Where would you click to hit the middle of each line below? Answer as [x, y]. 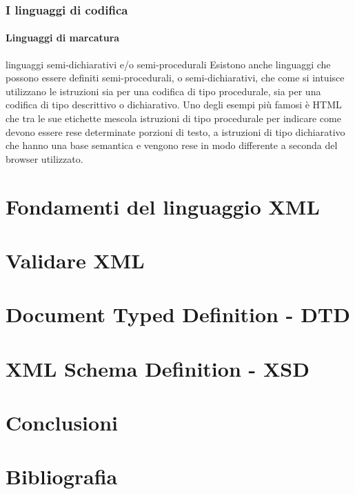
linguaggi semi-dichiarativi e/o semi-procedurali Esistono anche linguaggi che [168, 64]
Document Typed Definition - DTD [178, 314]
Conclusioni [62, 423]
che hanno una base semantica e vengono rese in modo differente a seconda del [172, 145]
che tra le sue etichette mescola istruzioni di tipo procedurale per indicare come [173, 118]
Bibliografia [62, 476]
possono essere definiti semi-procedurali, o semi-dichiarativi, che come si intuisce [175, 78]
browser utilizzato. [44, 158]
